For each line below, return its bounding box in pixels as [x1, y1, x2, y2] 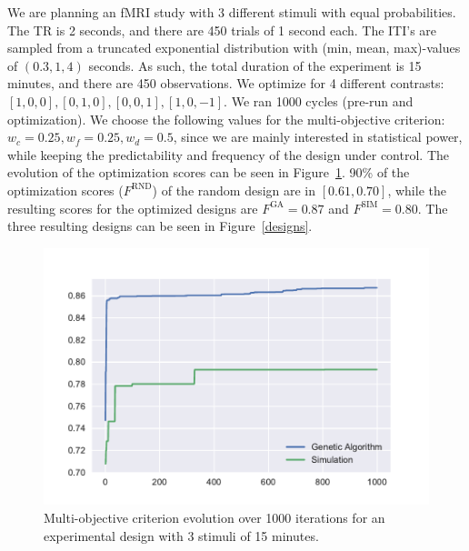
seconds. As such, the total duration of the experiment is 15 [88, 55, 422, 75]
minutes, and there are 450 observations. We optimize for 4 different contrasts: [7, 74, 444, 93]
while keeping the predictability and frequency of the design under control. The [7, 145, 449, 164]
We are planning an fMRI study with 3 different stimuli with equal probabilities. [7, 3, 456, 21]
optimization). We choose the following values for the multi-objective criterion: [7, 109, 445, 128]
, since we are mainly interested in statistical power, [173, 127, 463, 146]
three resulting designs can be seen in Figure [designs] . [7, 216, 313, 235]
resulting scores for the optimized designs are [7, 198, 258, 217]
